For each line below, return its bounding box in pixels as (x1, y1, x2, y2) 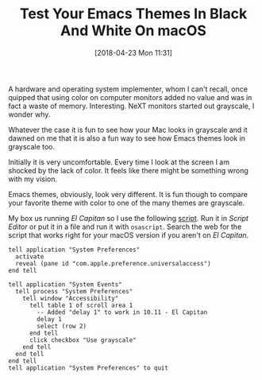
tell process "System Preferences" (15, 287, 133, 295)
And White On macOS (60, 21, 206, 40)
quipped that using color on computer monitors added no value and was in (8, 92, 252, 102)
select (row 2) (37, 322, 87, 330)
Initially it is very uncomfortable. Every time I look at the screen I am (8, 157, 230, 167)
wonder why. (8, 109, 51, 119)
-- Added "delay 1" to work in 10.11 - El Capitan (37, 308, 208, 316)
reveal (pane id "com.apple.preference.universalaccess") (15, 259, 212, 267)
